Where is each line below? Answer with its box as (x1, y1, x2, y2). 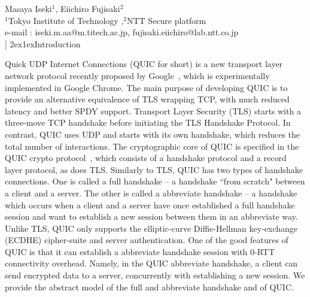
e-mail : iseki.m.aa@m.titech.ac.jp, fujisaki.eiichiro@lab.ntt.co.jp (5, 26, 239, 38)
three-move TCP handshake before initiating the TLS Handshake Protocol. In (5, 116, 291, 129)
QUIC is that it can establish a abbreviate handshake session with (5, 245, 248, 257)
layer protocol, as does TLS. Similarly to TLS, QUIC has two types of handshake (5, 163, 303, 175)
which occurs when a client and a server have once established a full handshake (5, 198, 295, 211)
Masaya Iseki (5, 2, 52, 14)
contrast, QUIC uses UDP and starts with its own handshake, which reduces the (5, 128, 300, 140)
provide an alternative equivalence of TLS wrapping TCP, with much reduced (5, 93, 290, 105)
